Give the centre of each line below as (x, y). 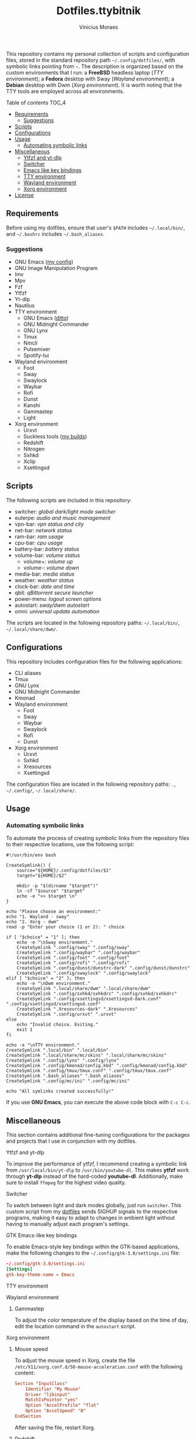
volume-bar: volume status (47, 555)
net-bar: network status (43, 530)
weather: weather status (44, 580)
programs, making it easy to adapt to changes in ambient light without (90, 1218)
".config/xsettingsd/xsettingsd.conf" (53, 1004)
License (24, 195)
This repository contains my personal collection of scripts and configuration (98, 53)
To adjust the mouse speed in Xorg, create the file (75, 1360)
